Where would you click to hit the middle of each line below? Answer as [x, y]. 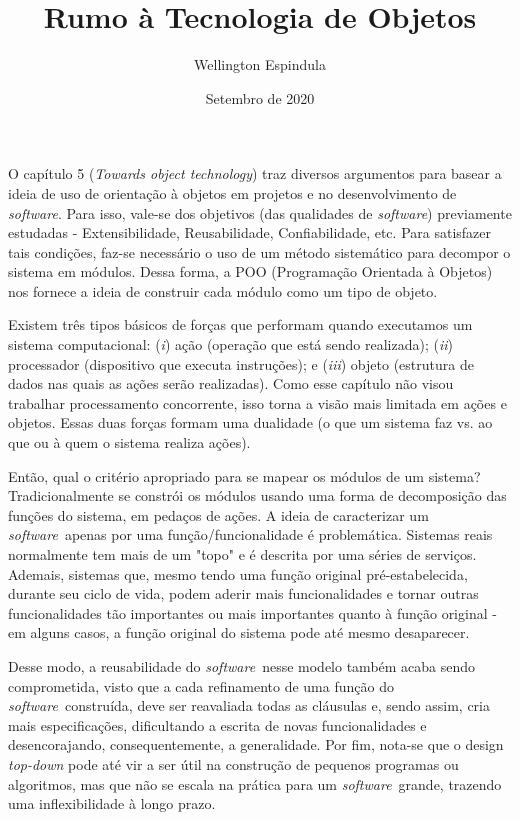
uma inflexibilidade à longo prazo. [112, 803]
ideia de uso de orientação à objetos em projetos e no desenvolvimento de [232, 192]
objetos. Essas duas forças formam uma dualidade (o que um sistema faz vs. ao [250, 422]
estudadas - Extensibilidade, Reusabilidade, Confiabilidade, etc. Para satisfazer [249, 232]
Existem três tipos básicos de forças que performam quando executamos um [240, 324]
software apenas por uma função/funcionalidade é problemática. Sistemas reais [250, 534]
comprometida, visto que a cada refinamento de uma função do [201, 685]
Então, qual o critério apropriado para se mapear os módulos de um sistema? [244, 475]
